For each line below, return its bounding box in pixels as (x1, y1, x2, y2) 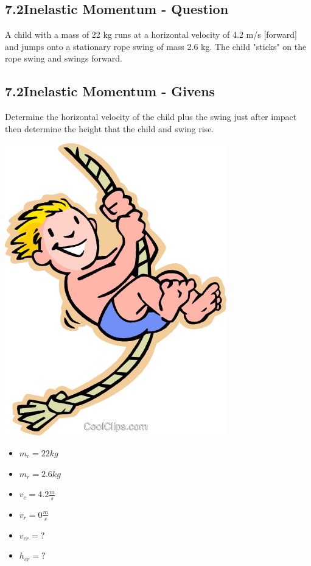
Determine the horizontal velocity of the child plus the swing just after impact (5, 110, 297, 123)
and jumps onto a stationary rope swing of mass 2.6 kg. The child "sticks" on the (5, 40, 307, 52)
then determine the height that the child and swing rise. (5, 122, 214, 135)
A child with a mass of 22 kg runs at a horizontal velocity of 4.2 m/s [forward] (5, 28, 297, 41)
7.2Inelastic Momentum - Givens (5, 82, 215, 101)
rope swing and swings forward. (5, 52, 122, 65)
